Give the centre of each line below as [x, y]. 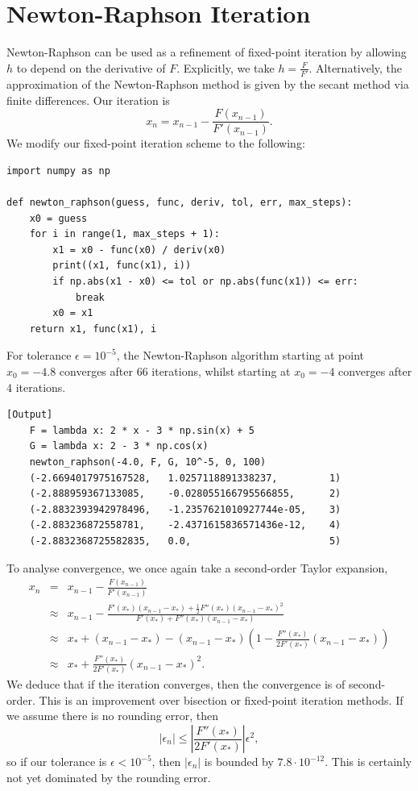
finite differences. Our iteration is [88, 100]
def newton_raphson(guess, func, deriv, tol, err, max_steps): [180, 203]
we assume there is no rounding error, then [112, 716]
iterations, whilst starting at [221, 371]
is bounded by [239, 762]
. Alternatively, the [356, 67]
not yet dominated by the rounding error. [109, 777]
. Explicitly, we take [226, 67]
